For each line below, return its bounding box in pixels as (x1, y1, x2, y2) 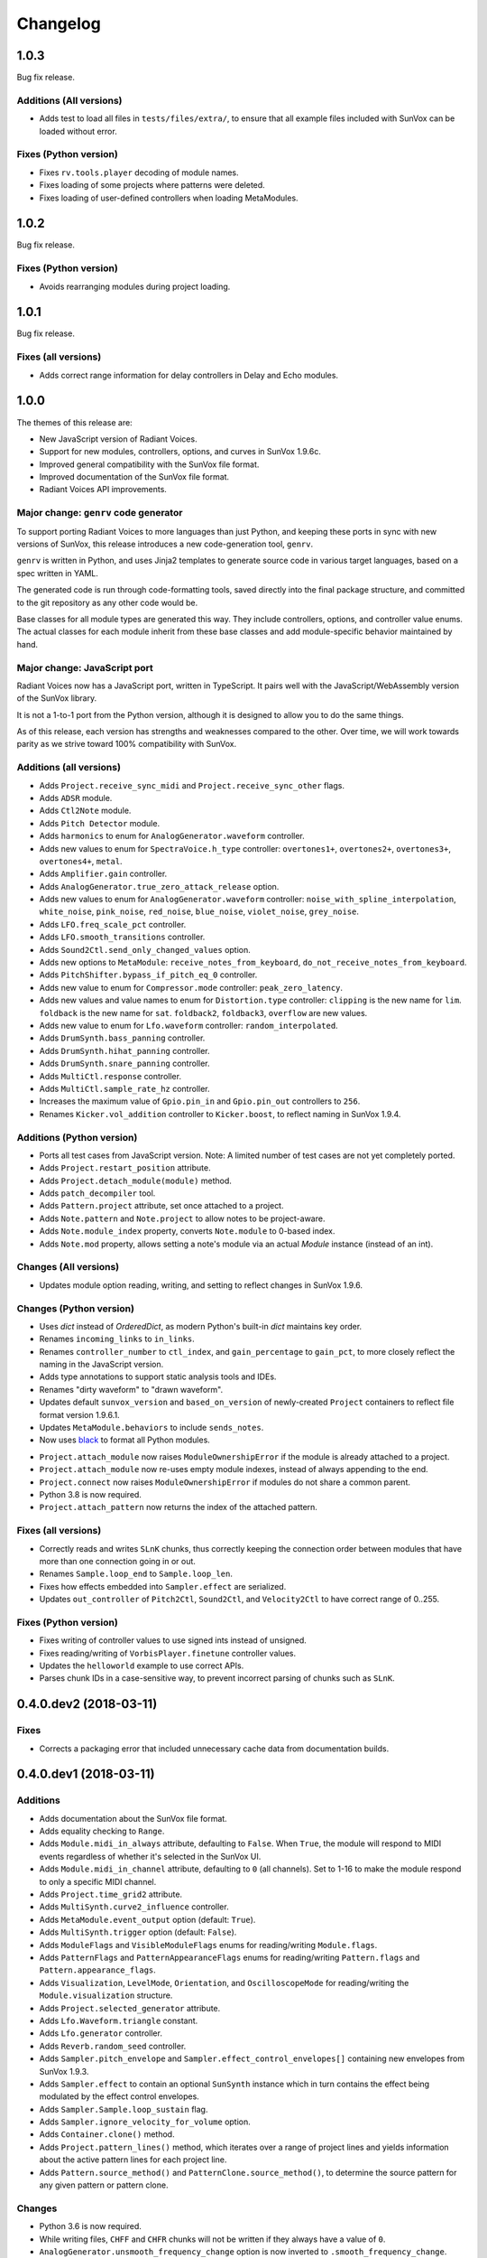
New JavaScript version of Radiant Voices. (39, 434, 198, 444)
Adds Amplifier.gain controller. (39, 868, 168, 880)
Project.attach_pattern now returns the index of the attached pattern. (39, 1502, 317, 1513)
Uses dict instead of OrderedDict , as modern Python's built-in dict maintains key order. (39, 1320, 363, 1331)
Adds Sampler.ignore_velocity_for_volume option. (39, 2116, 252, 2127)
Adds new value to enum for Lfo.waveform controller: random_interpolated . (39, 1021, 338, 1031)
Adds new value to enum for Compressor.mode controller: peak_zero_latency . (39, 982, 343, 993)
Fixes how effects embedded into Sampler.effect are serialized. (39, 1581, 287, 1591)
